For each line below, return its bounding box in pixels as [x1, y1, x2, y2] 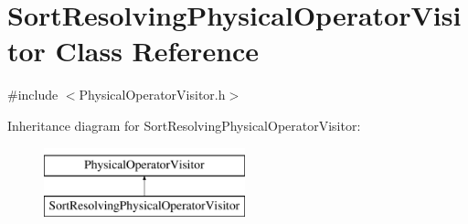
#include [7, 85, 58, 104]
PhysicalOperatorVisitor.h [79, 85, 226, 104]
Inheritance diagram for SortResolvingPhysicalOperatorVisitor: [7, 115, 361, 134]
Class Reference [55, 32, 260, 69]
